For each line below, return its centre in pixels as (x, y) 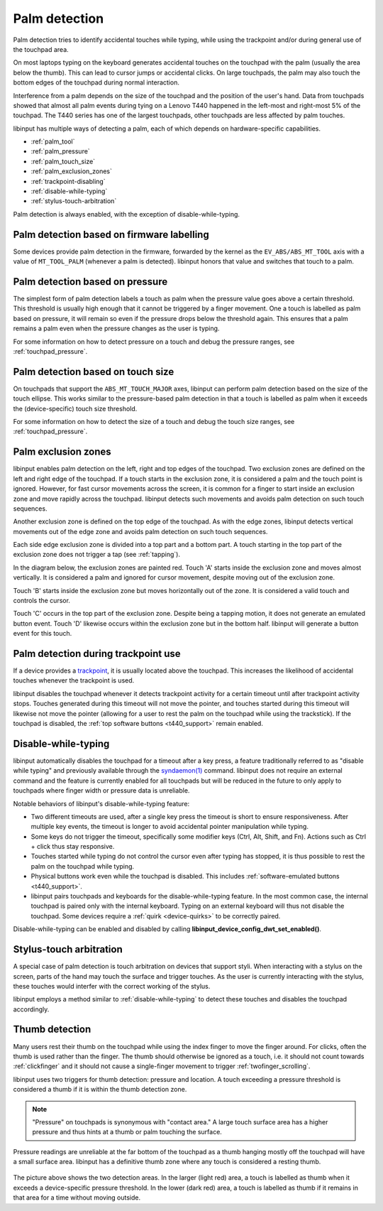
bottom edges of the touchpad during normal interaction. (96, 82)
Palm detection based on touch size (94, 372)
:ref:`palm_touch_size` (63, 161)
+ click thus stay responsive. (73, 847)
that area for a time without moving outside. (77, 1198)
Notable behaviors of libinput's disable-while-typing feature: (101, 803)
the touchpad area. (41, 49)
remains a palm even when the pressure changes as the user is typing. (116, 328)
